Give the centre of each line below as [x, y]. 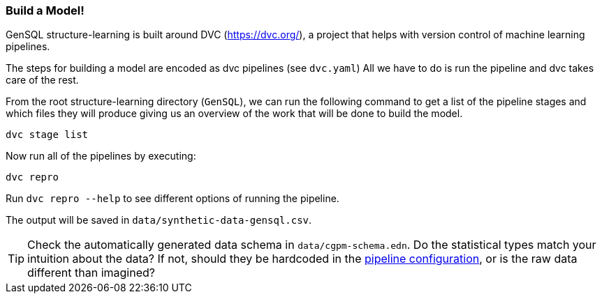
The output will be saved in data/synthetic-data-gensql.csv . [159, 220]
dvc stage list [47, 135]
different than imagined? [91, 273]
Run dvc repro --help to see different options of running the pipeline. [172, 199]
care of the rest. [42, 80]
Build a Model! [45, 10]
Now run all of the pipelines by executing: [101, 156]
